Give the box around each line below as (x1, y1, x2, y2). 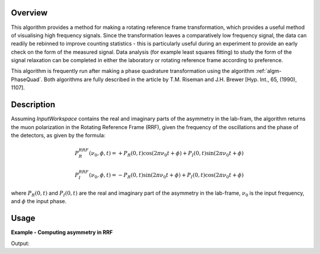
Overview (11, 8, 48, 18)
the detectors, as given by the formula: (11, 131, 106, 139)
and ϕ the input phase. (11, 198, 67, 205)
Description (11, 99, 56, 110)
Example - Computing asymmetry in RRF (11, 229, 113, 236)
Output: (11, 240, 30, 247)
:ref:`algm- (255, 67, 282, 75)
